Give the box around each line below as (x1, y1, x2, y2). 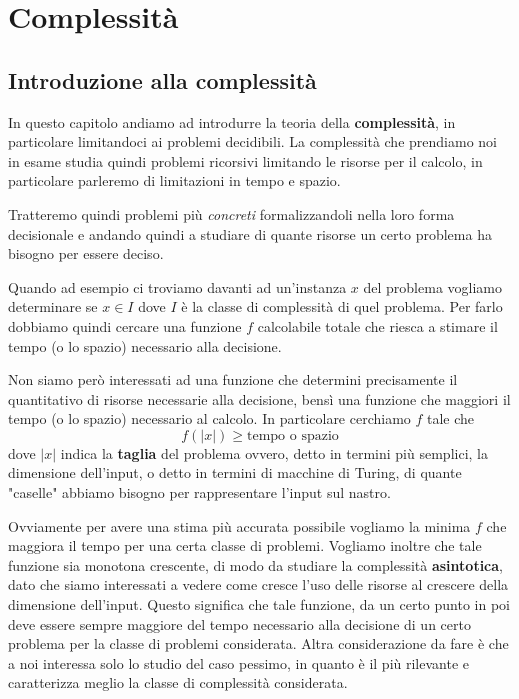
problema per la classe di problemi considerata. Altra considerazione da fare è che (8, 633, 509, 654)
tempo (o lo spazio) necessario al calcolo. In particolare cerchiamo (8, 408, 411, 429)
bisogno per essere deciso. (8, 243, 164, 264)
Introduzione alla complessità (8, 64, 317, 95)
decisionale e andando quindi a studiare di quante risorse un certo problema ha (8, 223, 492, 244)
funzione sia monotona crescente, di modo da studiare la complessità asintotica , (8, 554, 504, 575)
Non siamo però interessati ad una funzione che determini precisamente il (8, 369, 458, 390)
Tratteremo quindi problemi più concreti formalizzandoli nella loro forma (8, 203, 455, 224)
